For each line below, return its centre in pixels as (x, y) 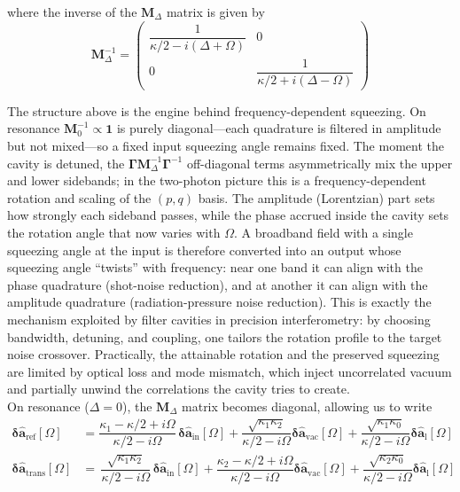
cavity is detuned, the (66, 163)
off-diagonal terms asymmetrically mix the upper (320, 163)
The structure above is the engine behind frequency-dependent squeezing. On (217, 110)
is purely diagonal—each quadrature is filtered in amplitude (279, 128)
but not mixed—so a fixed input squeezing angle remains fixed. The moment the (226, 146)
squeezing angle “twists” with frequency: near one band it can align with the (215, 267)
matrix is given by (215, 12)
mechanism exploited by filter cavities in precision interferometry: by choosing (219, 319)
